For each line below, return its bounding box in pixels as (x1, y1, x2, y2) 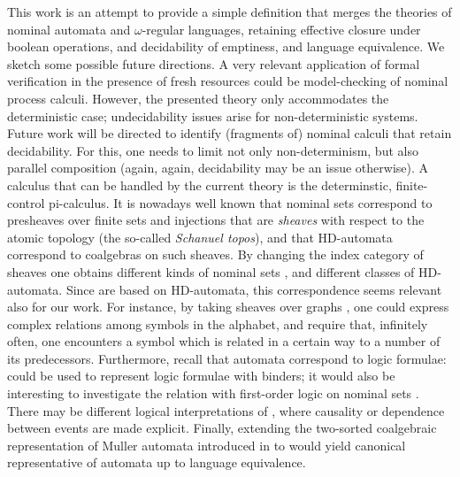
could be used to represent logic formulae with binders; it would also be (7, 366, 395, 385)
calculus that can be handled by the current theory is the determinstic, (7, 175, 392, 194)
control (7, 193, 45, 212)
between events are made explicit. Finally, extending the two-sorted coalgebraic (7, 419, 437, 437)
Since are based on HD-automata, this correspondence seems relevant (65, 280, 442, 298)
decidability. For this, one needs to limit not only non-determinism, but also (7, 141, 418, 159)
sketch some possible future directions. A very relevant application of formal (7, 54, 420, 73)
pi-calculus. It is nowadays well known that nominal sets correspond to (49, 193, 433, 212)
